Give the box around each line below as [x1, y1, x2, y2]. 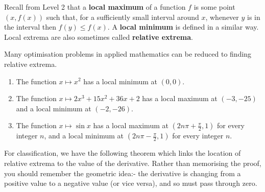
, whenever [205, 11, 239, 22]
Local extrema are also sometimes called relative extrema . [4, 31, 194, 42]
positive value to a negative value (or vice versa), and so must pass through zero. [4, 178, 257, 188]
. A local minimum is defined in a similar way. [107, 21, 259, 32]
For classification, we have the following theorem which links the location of [4, 148, 241, 158]
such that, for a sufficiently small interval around [46, 11, 199, 22]
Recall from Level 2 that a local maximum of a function [4, 2, 186, 12]
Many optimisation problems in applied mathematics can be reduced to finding [4, 49, 252, 59]
